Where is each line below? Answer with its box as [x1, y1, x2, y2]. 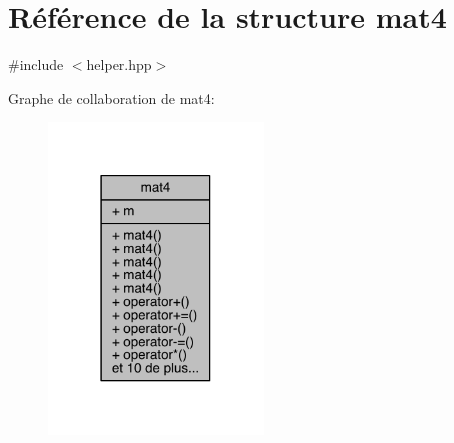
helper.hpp [86, 54, 152, 75]
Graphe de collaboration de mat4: [8, 87, 215, 108]
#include [8, 54, 64, 75]
